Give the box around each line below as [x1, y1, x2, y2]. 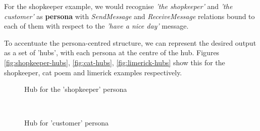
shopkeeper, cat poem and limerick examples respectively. [4, 67, 182, 77]
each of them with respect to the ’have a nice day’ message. [4, 21, 189, 31]
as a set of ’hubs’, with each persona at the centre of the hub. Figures [4, 47, 220, 58]
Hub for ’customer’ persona [24, 117, 109, 128]
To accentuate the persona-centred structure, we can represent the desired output [4, 37, 256, 48]
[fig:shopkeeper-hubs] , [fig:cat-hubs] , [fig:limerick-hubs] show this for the [4, 57, 225, 67]
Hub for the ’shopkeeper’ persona [24, 84, 127, 94]
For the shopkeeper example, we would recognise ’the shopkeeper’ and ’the [4, 1, 233, 11]
